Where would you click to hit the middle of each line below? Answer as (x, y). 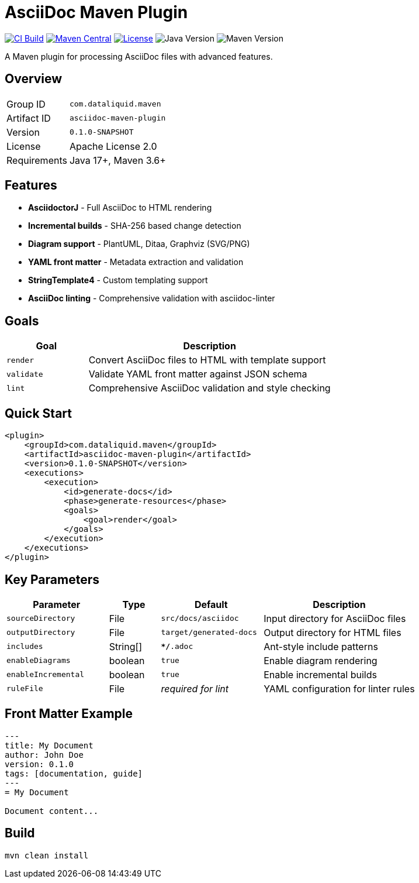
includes (25, 647)
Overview (34, 79)
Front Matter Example (69, 714)
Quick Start (38, 413)
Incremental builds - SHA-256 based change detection (135, 226)
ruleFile (25, 689)
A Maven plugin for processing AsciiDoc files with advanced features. (139, 56)
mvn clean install (47, 855)
